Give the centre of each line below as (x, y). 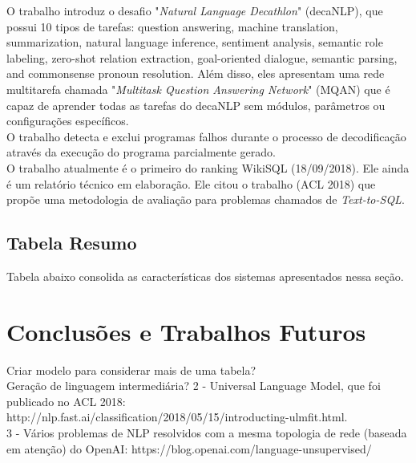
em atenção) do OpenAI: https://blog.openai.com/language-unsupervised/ (189, 448)
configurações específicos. (68, 121)
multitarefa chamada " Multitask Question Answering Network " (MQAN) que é (198, 89)
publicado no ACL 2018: (66, 401)
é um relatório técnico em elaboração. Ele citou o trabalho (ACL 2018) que (191, 183)
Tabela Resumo (72, 243)
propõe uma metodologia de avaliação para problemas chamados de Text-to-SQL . (206, 199)
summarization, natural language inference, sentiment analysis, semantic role (195, 42)
